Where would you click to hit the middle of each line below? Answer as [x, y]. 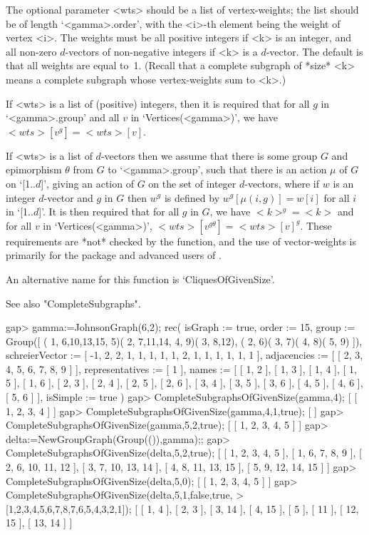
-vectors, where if [282, 183]
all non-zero [31, 51]
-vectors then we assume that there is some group [209, 155]
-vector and [68, 197]
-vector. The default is [315, 51]
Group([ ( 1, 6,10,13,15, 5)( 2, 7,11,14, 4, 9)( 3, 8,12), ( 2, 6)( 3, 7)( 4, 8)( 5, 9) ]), [184, 341]
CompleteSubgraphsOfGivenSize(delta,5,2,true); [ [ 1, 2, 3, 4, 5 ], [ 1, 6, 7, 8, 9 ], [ [184, 453]
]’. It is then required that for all [109, 212]
